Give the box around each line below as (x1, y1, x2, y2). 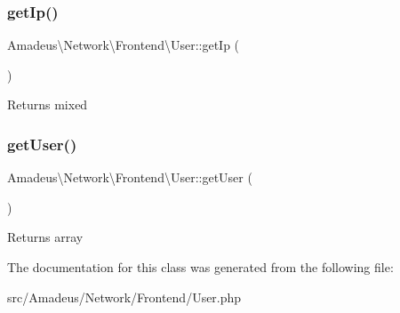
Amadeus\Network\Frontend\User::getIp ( (7, 36, 240, 54)
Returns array (7, 228, 84, 246)
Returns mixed (7, 95, 88, 114)
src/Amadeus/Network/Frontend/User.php (7, 287, 242, 306)
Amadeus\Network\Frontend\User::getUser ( (7, 168, 252, 187)
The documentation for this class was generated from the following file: (7, 258, 394, 276)
